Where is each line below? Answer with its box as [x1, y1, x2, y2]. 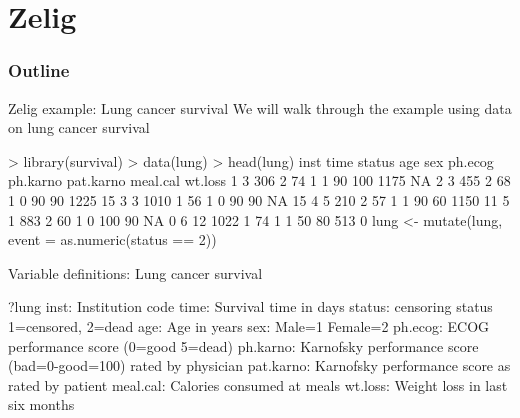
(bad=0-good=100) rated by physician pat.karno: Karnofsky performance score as [8, 355, 511, 376]
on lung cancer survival [8, 117, 150, 138]
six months [8, 394, 75, 415]
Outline [8, 58, 70, 83]
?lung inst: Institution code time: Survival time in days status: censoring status [8, 296, 493, 317]
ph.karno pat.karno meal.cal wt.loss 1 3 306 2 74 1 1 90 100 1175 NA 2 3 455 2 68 [8, 170, 511, 191]
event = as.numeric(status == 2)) [8, 229, 217, 250]
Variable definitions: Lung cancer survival [8, 262, 263, 283]
